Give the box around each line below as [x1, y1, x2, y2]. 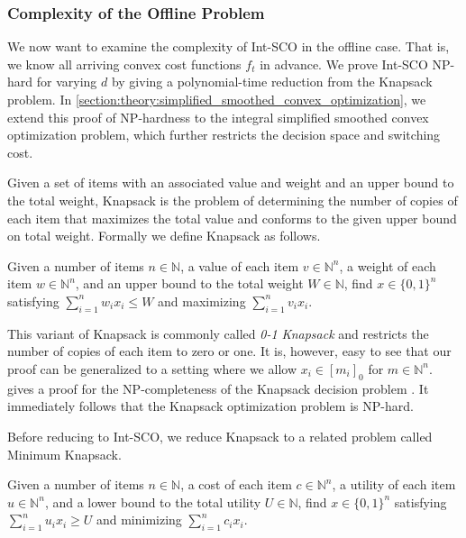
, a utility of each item [332, 475, 456, 494]
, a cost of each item [180, 475, 292, 494]
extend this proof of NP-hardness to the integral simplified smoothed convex [7, 107, 429, 126]
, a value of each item [180, 256, 299, 275]
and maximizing [158, 291, 246, 310]
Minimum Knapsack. [7, 444, 122, 463]
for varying [36, 72, 97, 91]
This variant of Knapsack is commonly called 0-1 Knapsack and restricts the [7, 324, 429, 342]
